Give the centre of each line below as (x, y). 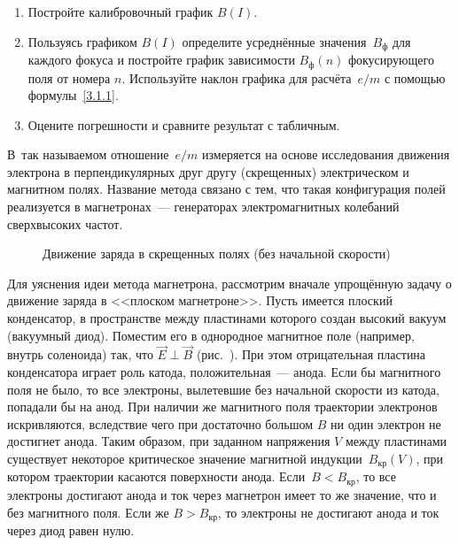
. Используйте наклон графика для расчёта (237, 77)
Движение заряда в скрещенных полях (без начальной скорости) (217, 253)
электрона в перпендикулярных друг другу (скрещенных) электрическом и (208, 171)
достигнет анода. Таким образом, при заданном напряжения (169, 441)
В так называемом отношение (88, 154)
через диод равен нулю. (71, 530)
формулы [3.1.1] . (73, 95)
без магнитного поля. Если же (88, 512)
